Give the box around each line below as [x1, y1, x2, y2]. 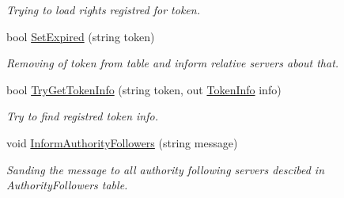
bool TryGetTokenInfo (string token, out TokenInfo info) [6, 81, 282, 97]
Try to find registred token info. [6, 108, 158, 124]
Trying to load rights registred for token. [6, 2, 200, 17]
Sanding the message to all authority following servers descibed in [6, 161, 325, 177]
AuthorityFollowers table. [6, 177, 128, 193]
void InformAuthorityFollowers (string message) [6, 134, 238, 150]
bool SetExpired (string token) [6, 28, 155, 44]
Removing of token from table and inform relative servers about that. [6, 55, 339, 71]
